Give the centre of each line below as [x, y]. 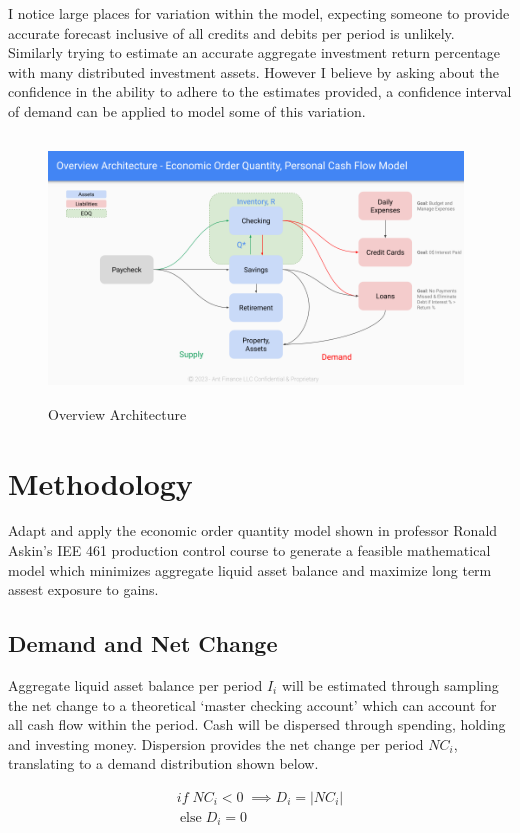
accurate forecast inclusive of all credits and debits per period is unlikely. [231, 32]
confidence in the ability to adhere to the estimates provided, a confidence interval [260, 91]
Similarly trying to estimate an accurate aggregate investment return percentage [254, 52]
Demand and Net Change [143, 643]
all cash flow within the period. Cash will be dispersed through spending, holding [257, 724]
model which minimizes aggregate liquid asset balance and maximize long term [250, 569]
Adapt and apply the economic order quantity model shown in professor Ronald [253, 530]
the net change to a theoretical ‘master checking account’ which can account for [252, 704]
